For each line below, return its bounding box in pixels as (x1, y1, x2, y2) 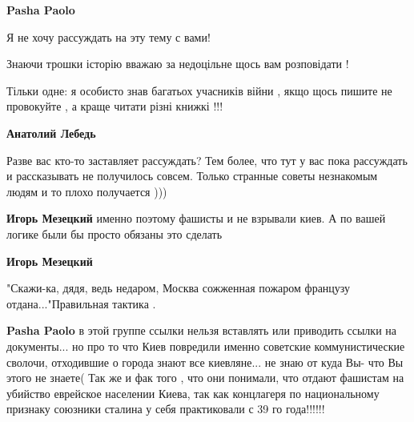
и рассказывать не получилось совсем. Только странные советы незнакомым (6, 167, 378, 184)
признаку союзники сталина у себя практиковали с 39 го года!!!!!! (6, 400, 325, 417)
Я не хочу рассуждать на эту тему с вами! (6, 28, 211, 45)
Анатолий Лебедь (6, 124, 96, 141)
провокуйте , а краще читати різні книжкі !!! (6, 98, 223, 115)
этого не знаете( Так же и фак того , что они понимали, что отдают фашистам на (6, 369, 404, 386)
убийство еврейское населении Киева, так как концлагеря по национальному (6, 384, 380, 401)
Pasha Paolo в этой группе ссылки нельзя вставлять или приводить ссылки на (6, 322, 397, 339)
